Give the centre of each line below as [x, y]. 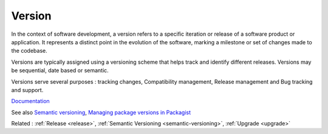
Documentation [30, 101]
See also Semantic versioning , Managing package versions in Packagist [101, 112]
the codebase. [29, 51]
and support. [27, 90]
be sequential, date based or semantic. [60, 70]
